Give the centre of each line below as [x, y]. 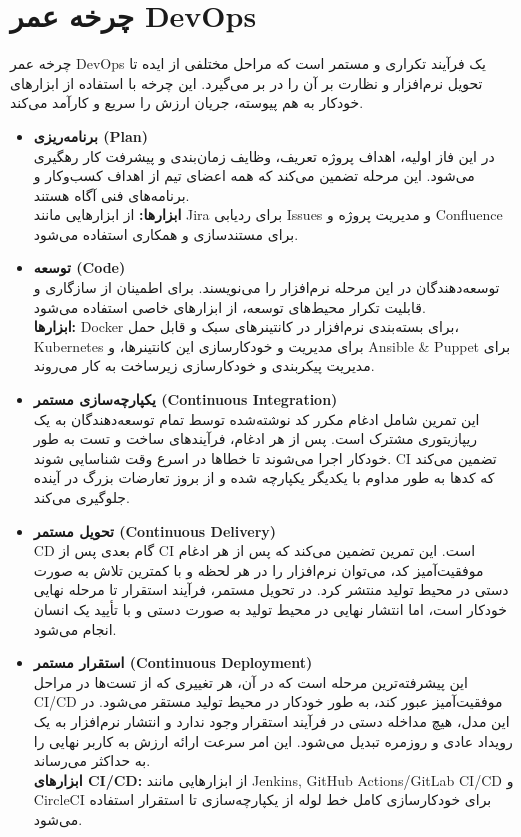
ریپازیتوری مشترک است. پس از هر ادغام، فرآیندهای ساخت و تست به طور [255, 438]
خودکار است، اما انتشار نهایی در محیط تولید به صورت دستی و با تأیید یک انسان [270, 608]
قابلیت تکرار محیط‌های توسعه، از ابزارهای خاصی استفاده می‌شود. [229, 306]
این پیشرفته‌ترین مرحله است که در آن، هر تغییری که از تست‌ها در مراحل [250, 681]
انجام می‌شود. [75, 628]
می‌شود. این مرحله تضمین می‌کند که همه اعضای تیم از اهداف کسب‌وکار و [254, 175]
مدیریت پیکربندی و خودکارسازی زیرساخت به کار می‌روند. [204, 365]
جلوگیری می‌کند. [81, 497]
